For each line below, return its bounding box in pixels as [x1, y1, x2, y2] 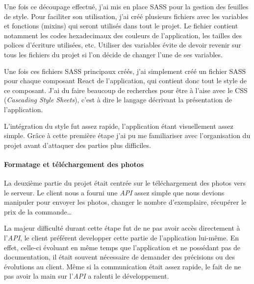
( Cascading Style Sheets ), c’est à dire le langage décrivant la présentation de [4, 95, 232, 105]
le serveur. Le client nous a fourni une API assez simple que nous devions [4, 187, 225, 197]
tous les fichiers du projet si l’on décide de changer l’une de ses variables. [4, 49, 223, 59]
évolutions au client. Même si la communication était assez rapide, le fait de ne [4, 261, 241, 271]
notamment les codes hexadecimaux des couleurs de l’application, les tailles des [4, 30, 242, 40]
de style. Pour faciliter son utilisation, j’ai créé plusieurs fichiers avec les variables [4, 11, 249, 21]
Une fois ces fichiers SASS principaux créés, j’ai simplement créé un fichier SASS [4, 66, 246, 76]
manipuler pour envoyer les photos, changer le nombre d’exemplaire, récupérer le [4, 197, 247, 207]
